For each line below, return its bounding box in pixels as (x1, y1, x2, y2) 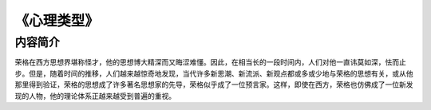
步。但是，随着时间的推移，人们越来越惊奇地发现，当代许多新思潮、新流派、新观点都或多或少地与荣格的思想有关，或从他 (14, 69, 413, 78)
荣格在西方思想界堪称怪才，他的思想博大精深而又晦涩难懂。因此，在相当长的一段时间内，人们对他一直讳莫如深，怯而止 (14, 57, 406, 67)
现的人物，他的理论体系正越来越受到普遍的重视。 (14, 91, 176, 100)
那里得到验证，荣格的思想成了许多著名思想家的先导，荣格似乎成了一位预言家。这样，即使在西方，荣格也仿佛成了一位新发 (14, 80, 413, 89)
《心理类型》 (14, 12, 100, 29)
